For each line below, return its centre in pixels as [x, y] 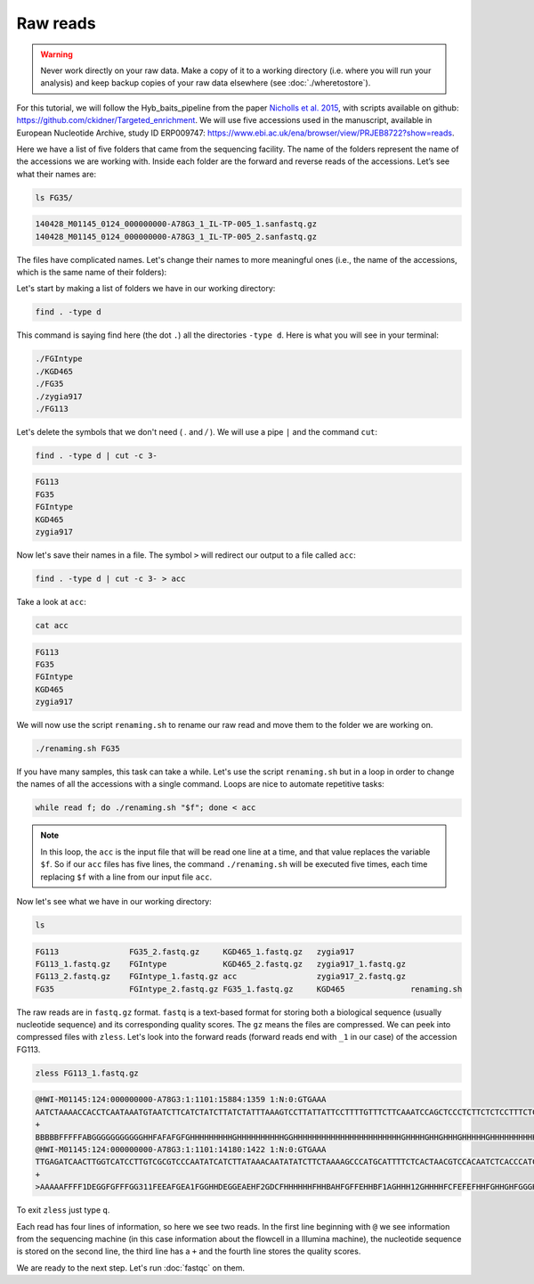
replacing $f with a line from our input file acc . [126, 877]
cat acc [52, 625]
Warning [57, 54]
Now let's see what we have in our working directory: [114, 901]
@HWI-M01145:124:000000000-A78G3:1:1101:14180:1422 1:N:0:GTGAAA [181, 1149]
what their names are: [57, 174]
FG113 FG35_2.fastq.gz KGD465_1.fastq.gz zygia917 [195, 952]
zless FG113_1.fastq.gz [87, 1073]
